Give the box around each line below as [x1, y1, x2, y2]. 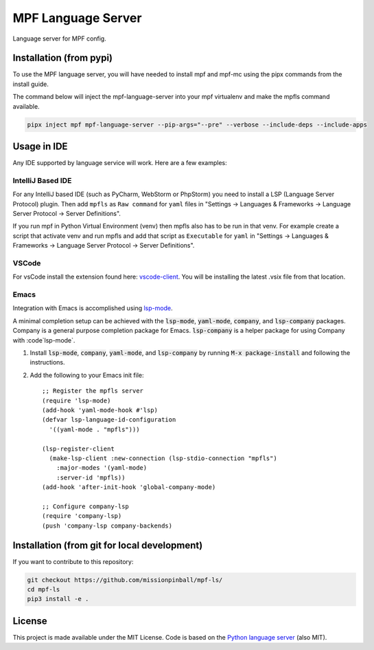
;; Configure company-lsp [42, 502, 130, 510]
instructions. [30, 358, 65, 367]
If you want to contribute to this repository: [12, 557, 134, 565]
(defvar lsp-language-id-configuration [42, 416, 176, 424]
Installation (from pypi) [12, 52, 113, 64]
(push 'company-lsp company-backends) [42, 521, 173, 530]
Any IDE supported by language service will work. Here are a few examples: [12, 159, 228, 167]
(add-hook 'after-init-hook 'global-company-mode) [42, 484, 216, 491]
